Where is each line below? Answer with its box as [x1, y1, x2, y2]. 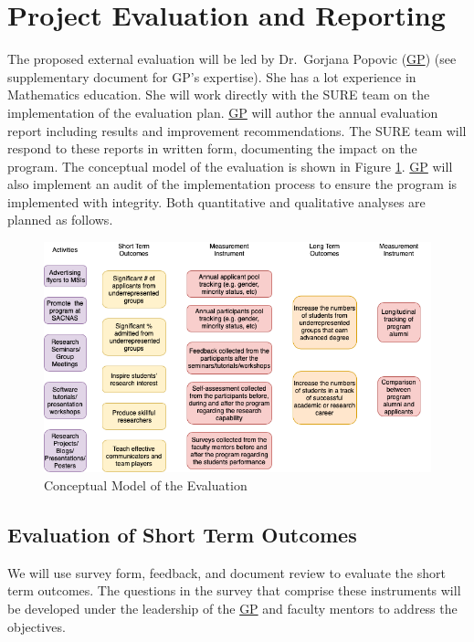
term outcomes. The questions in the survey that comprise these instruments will [7, 581, 461, 600]
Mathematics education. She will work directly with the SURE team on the [7, 85, 430, 104]
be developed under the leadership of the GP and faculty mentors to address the [7, 598, 458, 617]
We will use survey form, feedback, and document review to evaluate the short [7, 563, 446, 582]
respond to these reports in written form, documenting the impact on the [7, 139, 417, 158]
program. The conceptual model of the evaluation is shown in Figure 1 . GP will [7, 156, 453, 175]
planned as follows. [7, 210, 113, 229]
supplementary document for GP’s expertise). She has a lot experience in [7, 67, 416, 86]
